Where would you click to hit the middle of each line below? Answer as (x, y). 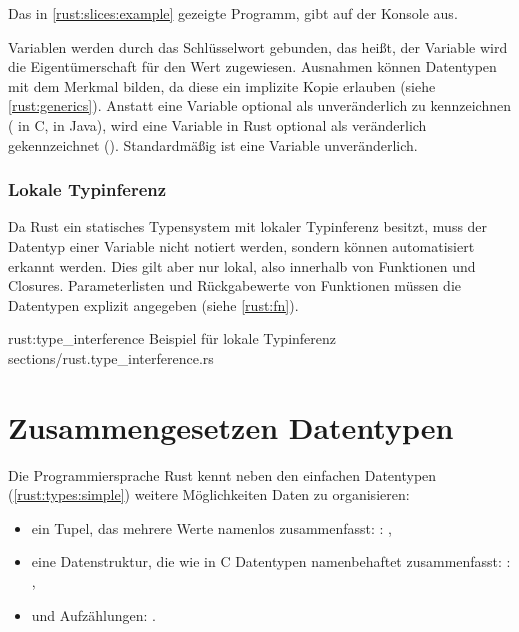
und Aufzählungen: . (93, 614)
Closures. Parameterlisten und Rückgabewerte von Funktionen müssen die (235, 285)
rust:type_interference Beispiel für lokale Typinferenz (172, 338)
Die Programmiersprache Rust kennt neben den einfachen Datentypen (222, 474)
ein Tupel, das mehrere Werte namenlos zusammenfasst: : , (211, 527)
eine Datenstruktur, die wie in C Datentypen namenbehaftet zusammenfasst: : (271, 561)
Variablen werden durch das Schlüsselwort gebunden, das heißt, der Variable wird (258, 46)
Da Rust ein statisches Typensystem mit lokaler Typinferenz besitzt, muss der (248, 226)
